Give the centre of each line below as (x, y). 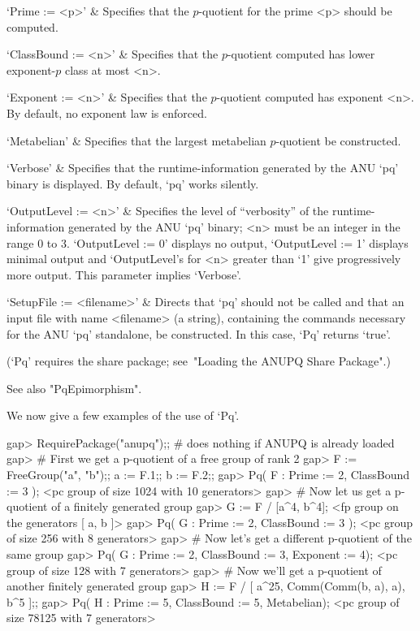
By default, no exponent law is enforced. (107, 112)
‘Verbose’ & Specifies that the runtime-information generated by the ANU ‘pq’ (203, 168)
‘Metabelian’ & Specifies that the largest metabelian (136, 140)
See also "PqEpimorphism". (74, 388)
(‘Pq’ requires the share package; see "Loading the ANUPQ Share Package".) (199, 361)
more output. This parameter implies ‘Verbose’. (124, 274)
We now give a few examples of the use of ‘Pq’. (123, 415)
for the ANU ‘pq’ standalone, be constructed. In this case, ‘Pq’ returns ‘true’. (199, 333)
